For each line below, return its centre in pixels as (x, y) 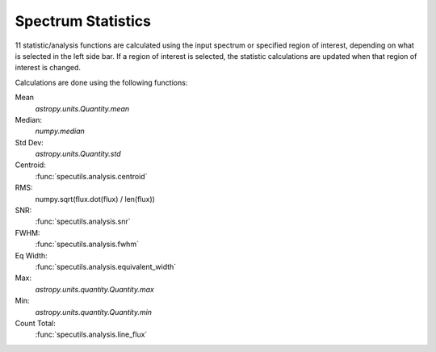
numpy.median (60, 131)
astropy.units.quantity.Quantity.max (95, 289)
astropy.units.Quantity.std (78, 154)
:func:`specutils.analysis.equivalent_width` (106, 266)
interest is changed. (48, 68)
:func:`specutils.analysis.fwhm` (87, 244)
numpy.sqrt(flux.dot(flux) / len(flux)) (95, 199)
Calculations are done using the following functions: (101, 82)
